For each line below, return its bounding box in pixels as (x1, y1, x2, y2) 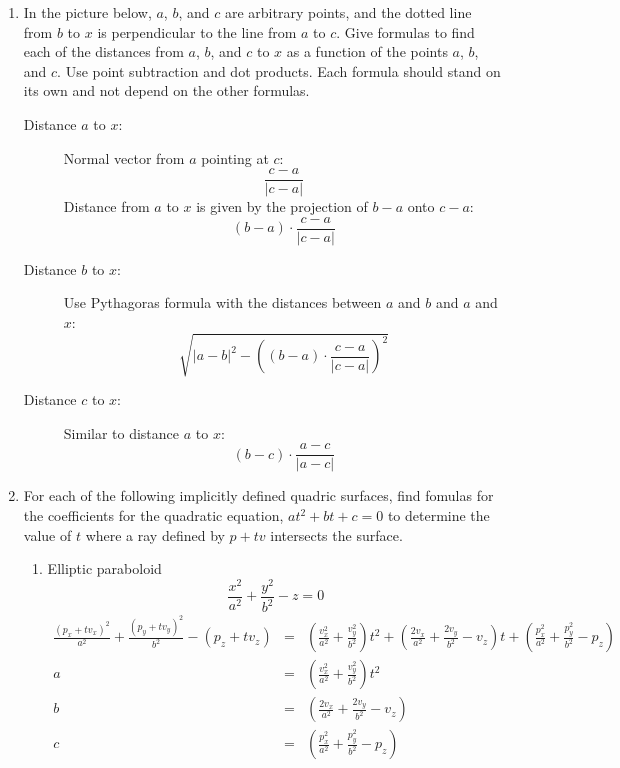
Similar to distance (63, 422, 180, 443)
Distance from (63, 196, 150, 217)
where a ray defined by (85, 524, 225, 545)
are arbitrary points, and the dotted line (224, 2, 472, 22)
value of (23, 524, 72, 545)
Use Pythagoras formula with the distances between (63, 292, 382, 313)
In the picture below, (23, 2, 152, 22)
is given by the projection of (196, 196, 368, 217)
